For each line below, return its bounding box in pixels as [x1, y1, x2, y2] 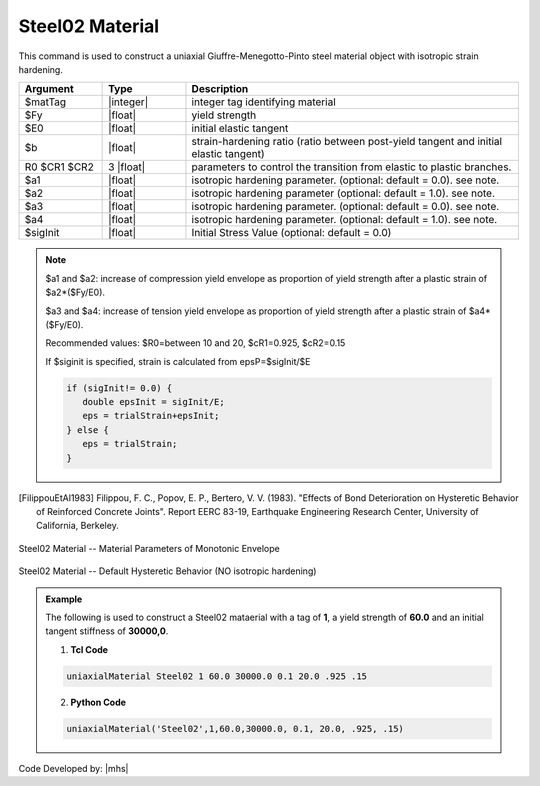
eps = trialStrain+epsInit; [81, 410, 220, 422]
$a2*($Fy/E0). [45, 286, 105, 299]
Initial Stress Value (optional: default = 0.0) [191, 226, 392, 240]
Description [191, 82, 249, 96]
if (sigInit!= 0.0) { [66, 382, 173, 394]
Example [45, 593, 83, 605]
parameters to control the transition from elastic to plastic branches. [191, 160, 512, 174]
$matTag [24, 95, 67, 109]
